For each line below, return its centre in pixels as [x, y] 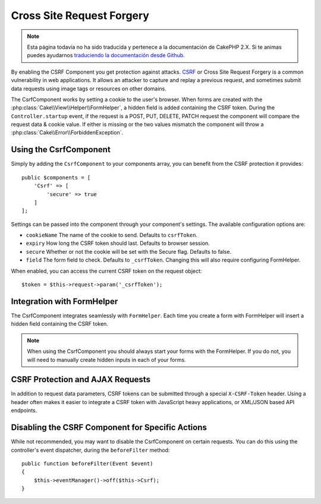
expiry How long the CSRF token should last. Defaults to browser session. [118, 243]
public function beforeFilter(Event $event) [88, 463]
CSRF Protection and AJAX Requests [81, 379]
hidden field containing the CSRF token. [59, 324]
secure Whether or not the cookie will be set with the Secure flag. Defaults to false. [129, 251]
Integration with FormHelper [64, 301]
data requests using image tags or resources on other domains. [89, 89]
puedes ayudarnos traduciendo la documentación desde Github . [106, 55]
